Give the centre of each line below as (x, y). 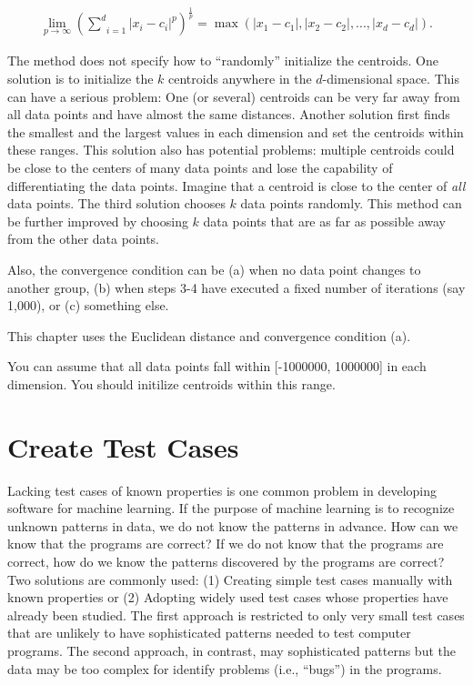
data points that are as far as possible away (325, 221)
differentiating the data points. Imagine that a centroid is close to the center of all (236, 185)
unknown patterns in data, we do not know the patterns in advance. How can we (233, 525)
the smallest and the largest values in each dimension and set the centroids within (236, 131)
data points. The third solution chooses (116, 203)
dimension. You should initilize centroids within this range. (171, 383)
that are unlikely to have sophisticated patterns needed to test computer (209, 633)
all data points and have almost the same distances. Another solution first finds (229, 114)
